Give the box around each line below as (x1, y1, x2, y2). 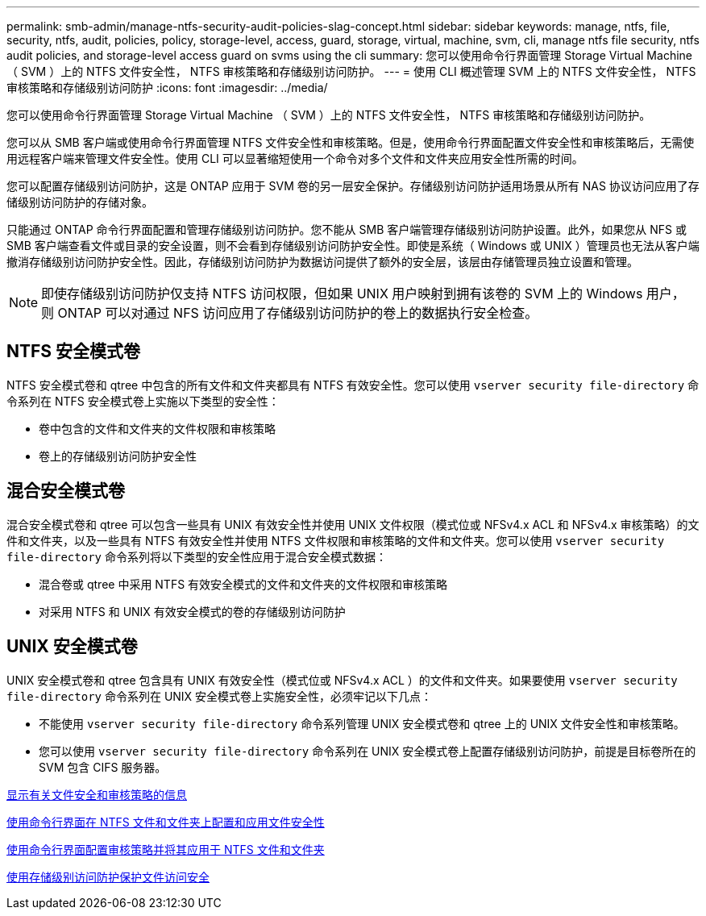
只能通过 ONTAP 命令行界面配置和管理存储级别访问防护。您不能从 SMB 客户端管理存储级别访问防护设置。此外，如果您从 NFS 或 (6, 223, 687, 236)
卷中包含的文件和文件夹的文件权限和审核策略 (39, 421, 276, 435)
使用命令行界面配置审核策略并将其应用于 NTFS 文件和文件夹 (6, 842, 325, 856)
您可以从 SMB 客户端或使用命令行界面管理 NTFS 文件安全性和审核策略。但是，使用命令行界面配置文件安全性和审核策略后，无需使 (6, 135, 695, 149)
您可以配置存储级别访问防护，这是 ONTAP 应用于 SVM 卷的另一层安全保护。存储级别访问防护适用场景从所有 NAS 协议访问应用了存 (6, 179, 700, 193)
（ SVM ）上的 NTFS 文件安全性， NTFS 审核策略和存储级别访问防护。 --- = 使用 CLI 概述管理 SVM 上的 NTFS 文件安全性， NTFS (6, 65, 696, 78)
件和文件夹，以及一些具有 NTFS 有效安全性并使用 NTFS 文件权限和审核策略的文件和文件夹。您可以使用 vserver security (6, 533, 665, 548)
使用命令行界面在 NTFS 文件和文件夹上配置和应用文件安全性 (6, 814, 325, 829)
